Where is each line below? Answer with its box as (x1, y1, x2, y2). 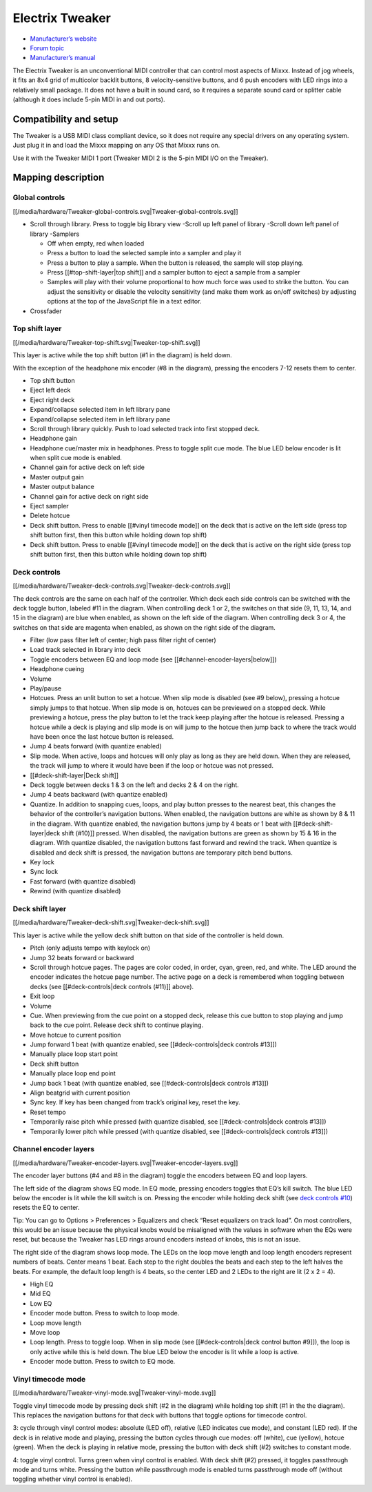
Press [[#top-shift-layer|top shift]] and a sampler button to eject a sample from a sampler (47, 268, 300, 277)
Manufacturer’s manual (30, 54, 96, 62)
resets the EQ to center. (12, 1204, 80, 1212)
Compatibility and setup (12, 113, 118, 125)
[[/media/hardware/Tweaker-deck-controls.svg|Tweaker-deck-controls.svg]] (12, 581, 231, 590)
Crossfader (30, 307, 62, 315)
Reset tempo (30, 1108, 66, 1116)
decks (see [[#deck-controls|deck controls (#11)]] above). (30, 982, 194, 991)
